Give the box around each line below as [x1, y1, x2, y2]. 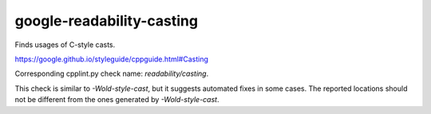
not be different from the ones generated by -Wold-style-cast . [14, 95, 219, 104]
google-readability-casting [14, 12, 199, 29]
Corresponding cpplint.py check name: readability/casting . [14, 69, 209, 79]
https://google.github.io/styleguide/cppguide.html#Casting [14, 54, 209, 64]
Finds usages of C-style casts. [14, 40, 116, 49]
